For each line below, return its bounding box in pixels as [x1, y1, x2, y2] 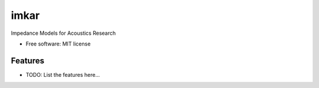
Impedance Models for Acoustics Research [11, 30, 116, 37]
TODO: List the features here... [25, 71, 100, 78]
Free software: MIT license [25, 40, 91, 47]
